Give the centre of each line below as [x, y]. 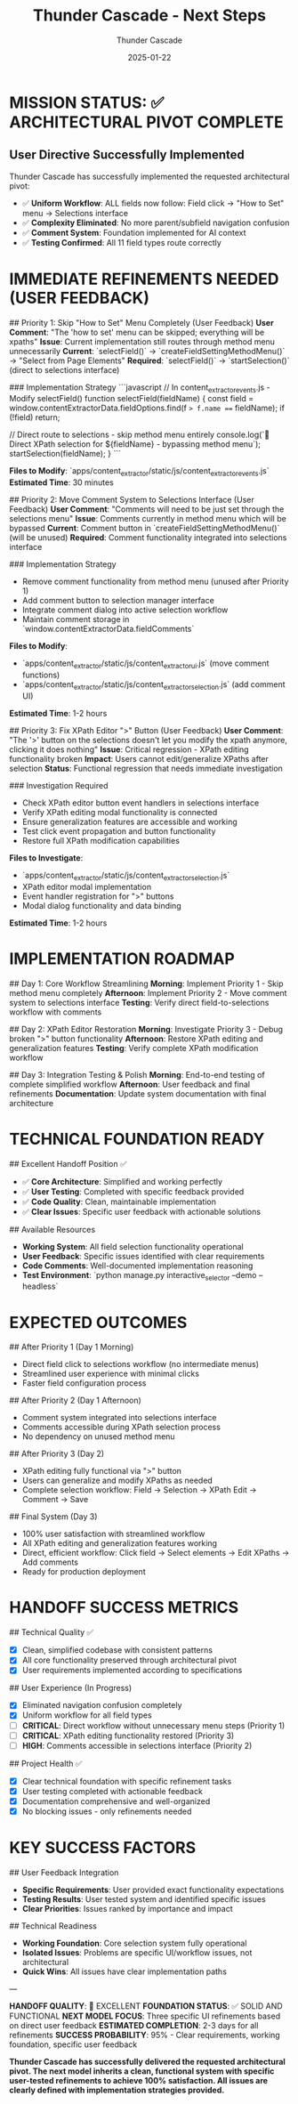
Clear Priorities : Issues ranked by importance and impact [127, 1908]
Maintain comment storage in [76, 619]
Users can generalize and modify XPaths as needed [117, 1481]
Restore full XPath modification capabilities [101, 840]
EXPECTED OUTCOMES [98, 1322]
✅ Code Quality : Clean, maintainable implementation [119, 1202]
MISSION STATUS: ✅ [87, 102]
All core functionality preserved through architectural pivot [129, 1660]
